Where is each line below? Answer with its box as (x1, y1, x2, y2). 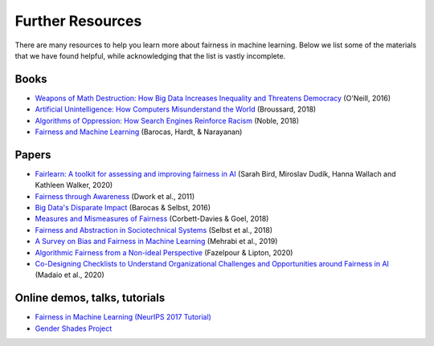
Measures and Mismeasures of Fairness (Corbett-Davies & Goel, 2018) (35, 214, 269, 224)
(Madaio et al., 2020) (35, 270, 104, 280)
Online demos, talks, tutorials (14, 291, 166, 305)
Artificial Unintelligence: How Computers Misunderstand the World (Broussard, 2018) (35, 104, 317, 114)
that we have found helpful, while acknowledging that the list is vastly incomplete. (14, 51, 286, 60)
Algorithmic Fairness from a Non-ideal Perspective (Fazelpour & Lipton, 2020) (35, 247, 293, 257)
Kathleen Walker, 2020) (35, 181, 113, 190)
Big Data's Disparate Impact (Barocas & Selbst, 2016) (35, 203, 211, 213)
